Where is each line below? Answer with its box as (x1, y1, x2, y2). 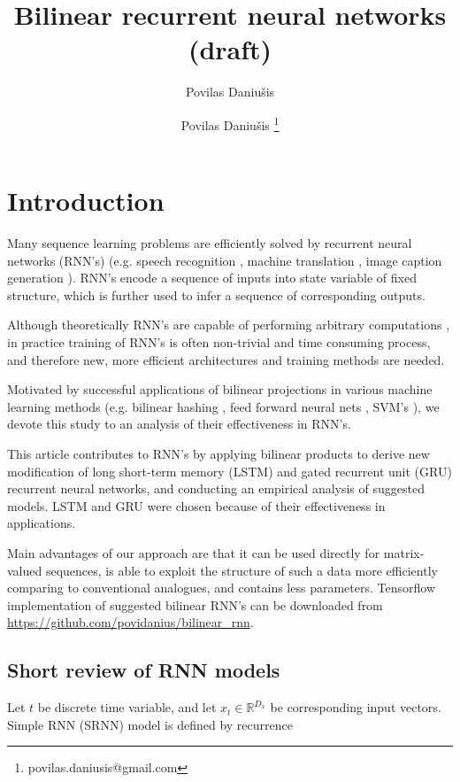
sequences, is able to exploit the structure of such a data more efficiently (45, 561, 438, 579)
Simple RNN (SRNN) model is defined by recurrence (7, 715, 293, 733)
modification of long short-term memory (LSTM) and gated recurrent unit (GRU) (7, 461, 452, 480)
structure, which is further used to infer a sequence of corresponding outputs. (7, 285, 425, 304)
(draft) (188, 31, 272, 67)
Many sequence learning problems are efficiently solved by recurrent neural (7, 234, 412, 252)
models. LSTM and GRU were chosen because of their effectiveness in (7, 496, 386, 515)
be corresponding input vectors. (270, 698, 441, 716)
